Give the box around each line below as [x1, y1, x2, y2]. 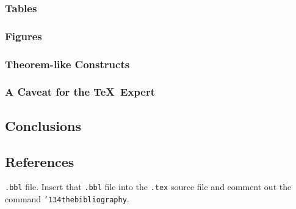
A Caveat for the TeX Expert [5, 84, 155, 99]
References [5, 152, 74, 171]
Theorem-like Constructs [5, 56, 130, 71]
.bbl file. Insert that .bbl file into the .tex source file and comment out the [5, 180, 292, 193]
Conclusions [5, 116, 82, 135]
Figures [5, 28, 42, 43]
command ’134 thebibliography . [5, 193, 129, 205]
